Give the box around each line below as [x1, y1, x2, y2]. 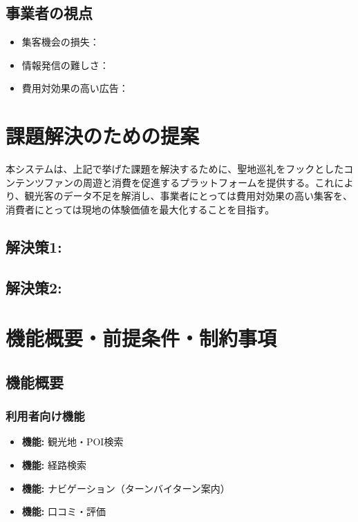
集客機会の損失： [21, 35, 100, 49]
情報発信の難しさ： [21, 57, 109, 72]
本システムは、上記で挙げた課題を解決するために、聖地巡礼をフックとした [6, 162, 344, 176]
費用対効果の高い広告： [21, 81, 129, 95]
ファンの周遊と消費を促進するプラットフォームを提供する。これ [44, 175, 335, 189]
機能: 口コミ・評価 [21, 504, 106, 519]
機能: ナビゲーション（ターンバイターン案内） [21, 481, 230, 495]
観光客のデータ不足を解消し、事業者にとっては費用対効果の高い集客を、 [24, 188, 353, 203]
